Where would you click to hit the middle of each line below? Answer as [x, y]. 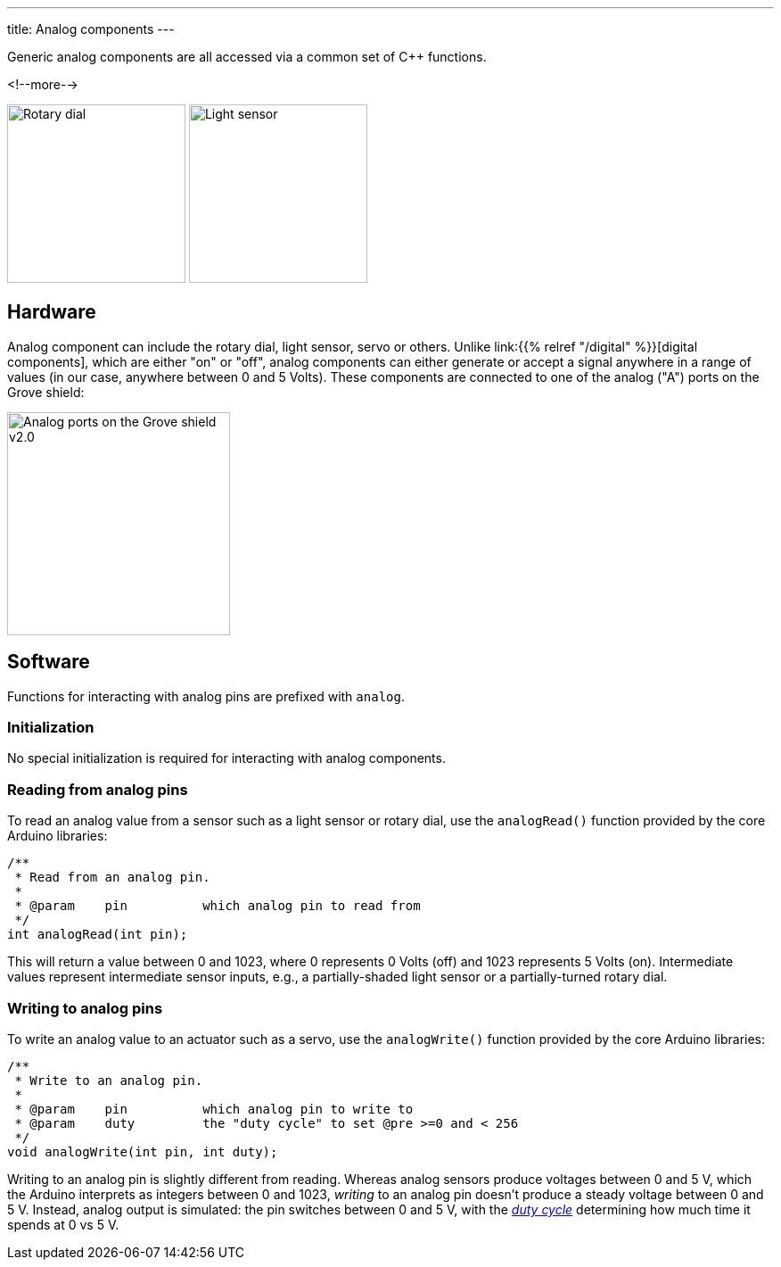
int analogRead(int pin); [98, 935]
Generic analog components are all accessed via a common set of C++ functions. [247, 57]
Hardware [52, 312]
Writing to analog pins [85, 1008]
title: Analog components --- [91, 29]
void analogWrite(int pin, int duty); [143, 1151]
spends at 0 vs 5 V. [63, 1224]
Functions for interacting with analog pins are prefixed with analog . [206, 696]
